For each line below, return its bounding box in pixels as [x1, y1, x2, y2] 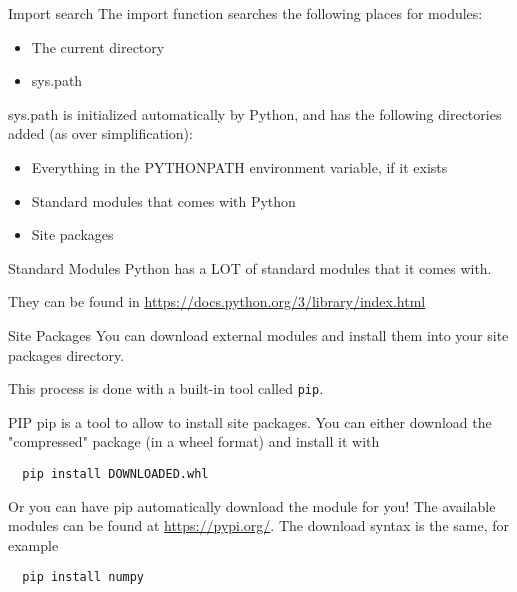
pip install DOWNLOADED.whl [22, 466, 209, 481]
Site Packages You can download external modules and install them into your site [8, 324, 509, 345]
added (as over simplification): [8, 123, 193, 144]
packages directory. [8, 344, 125, 365]
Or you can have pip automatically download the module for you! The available [8, 495, 496, 516]
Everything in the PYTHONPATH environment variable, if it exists [31, 156, 448, 177]
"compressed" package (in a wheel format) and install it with [8, 431, 380, 452]
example [8, 534, 59, 555]
